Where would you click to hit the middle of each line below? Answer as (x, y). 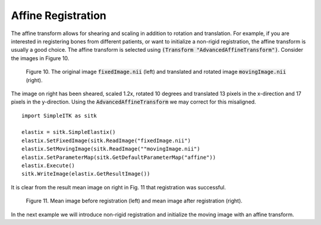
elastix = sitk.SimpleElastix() (69, 132)
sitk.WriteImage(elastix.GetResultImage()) (86, 174)
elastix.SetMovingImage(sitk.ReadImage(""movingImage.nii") (111, 149)
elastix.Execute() (48, 166)
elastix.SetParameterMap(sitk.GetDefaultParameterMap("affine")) (119, 157)
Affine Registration (59, 15)
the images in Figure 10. (40, 58)
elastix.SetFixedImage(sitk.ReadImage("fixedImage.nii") (106, 140)
